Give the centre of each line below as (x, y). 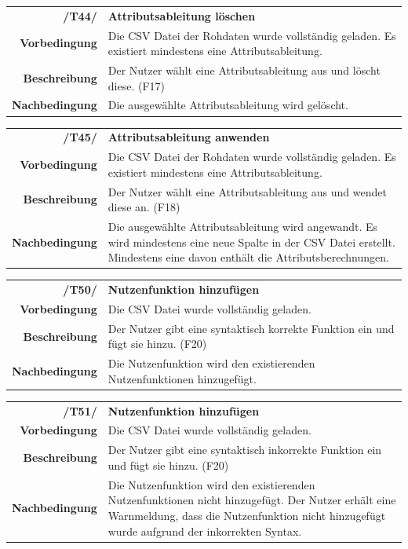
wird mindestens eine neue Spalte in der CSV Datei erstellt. (251, 242)
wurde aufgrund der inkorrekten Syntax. (205, 531)
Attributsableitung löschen (182, 15)
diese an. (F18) (144, 207)
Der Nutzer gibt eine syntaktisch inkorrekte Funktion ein (245, 450)
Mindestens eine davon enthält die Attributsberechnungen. (248, 257)
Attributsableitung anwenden (189, 137)
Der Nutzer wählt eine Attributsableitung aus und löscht (244, 70)
